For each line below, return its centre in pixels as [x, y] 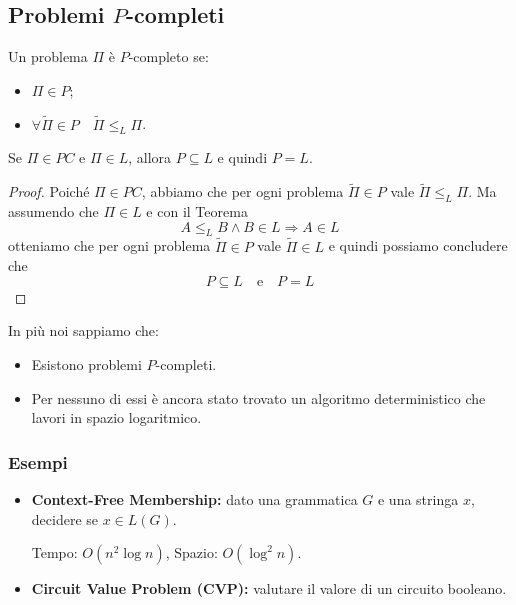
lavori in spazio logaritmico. [116, 417]
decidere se [65, 518]
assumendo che [53, 211]
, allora [150, 157]
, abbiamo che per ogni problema [242, 191]
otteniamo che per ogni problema [109, 245]
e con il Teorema [197, 211]
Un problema [48, 56]
